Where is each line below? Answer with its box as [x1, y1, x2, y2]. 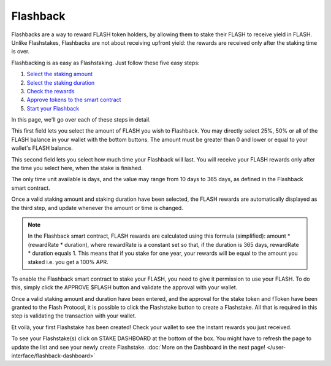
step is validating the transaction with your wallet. [11, 312, 137, 319]
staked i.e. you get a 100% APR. [28, 258, 108, 265]
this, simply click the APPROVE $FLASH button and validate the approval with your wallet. [11, 284, 238, 291]
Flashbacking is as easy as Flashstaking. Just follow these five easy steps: [11, 59, 200, 66]
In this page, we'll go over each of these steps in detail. [11, 116, 151, 123]
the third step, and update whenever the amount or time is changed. [11, 204, 183, 211]
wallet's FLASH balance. [11, 144, 73, 152]
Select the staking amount [26, 71, 93, 78]
